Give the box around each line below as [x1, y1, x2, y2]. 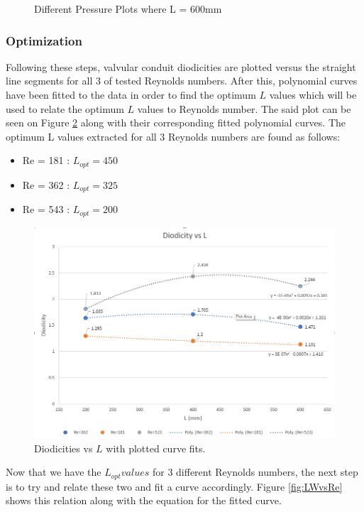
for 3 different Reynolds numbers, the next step [152, 464, 358, 479]
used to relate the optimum [6, 101, 124, 116]
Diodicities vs [34, 440, 93, 455]
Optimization [6, 31, 82, 49]
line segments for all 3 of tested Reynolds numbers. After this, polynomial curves [6, 73, 358, 88]
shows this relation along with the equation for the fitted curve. [6, 493, 282, 508]
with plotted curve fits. [106, 440, 206, 455]
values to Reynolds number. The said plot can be [137, 101, 351, 116]
